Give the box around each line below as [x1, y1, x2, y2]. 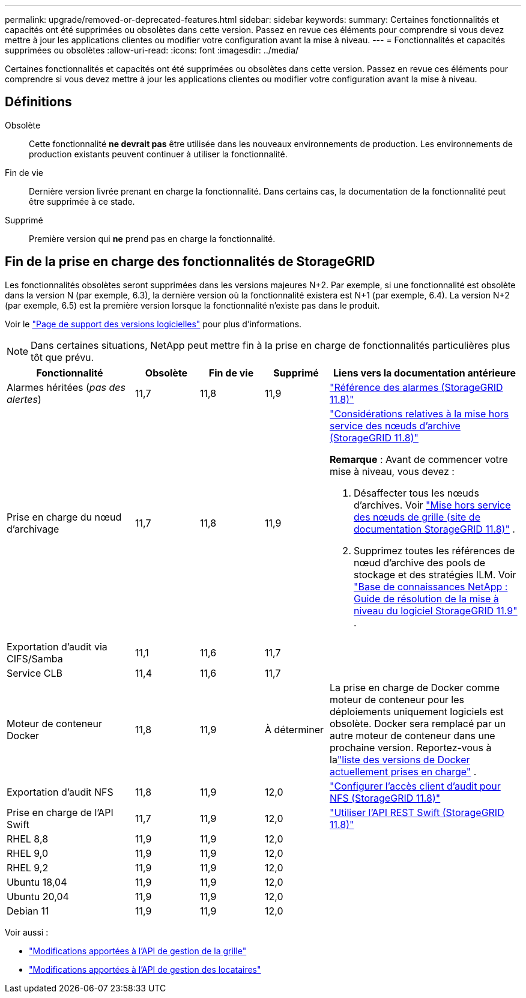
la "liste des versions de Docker [330, 753, 470, 766]
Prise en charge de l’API [7, 806, 113, 818]
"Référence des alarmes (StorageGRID [330, 381, 503, 393]
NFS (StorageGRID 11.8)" [330, 791, 441, 804]
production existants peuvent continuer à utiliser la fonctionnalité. [29, 148, 288, 159]
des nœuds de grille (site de [354, 510, 480, 523]
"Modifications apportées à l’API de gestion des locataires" [29, 964, 261, 975]
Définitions [5, 94, 72, 110]
